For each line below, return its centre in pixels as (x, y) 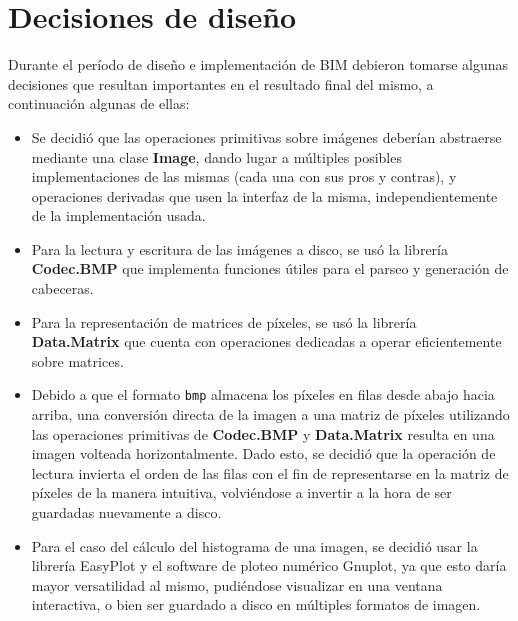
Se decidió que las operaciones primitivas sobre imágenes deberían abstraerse (266, 136)
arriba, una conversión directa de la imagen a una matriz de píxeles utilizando (270, 414)
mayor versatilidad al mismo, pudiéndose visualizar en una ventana (237, 584)
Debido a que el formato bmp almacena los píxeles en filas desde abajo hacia (263, 394)
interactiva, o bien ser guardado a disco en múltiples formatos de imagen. (256, 604)
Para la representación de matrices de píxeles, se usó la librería (224, 321)
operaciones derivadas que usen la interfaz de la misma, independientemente (264, 195)
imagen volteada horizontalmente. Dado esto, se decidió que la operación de (263, 453)
